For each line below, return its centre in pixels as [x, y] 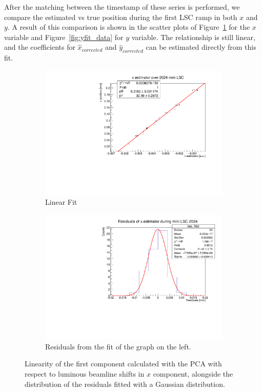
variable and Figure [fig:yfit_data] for [64, 37]
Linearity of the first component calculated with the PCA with [123, 364]
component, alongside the [193, 373]
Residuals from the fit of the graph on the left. [118, 346]
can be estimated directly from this [201, 47]
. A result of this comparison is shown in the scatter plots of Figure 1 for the [129, 27]
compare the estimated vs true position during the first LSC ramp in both [121, 17]
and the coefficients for [40, 47]
